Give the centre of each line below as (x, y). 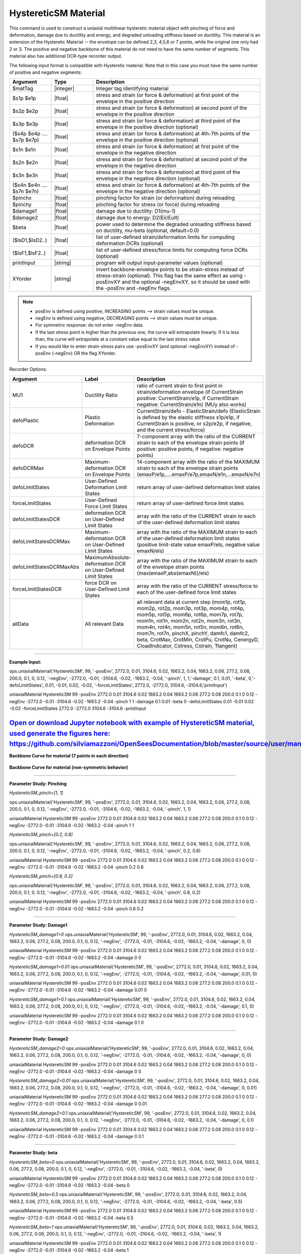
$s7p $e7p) (26, 140)
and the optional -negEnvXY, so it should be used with (186, 282)
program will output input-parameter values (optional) (160, 263)
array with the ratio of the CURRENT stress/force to (197, 586)
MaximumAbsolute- (108, 557)
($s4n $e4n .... (30, 185)
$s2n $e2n (25, 163)
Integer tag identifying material (132, 89)
